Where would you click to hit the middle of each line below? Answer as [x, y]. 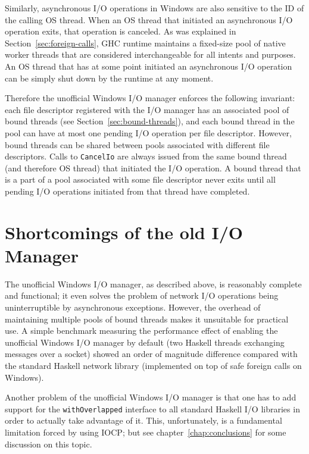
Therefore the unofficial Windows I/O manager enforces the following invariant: [150, 98]
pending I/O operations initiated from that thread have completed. [127, 191]
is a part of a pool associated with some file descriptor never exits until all [140, 179]
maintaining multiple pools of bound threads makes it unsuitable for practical [147, 319]
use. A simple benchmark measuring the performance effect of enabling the [141, 331]
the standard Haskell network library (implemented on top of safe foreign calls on [153, 366]
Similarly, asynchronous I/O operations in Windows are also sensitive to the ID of [154, 8]
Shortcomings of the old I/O [124, 232]
